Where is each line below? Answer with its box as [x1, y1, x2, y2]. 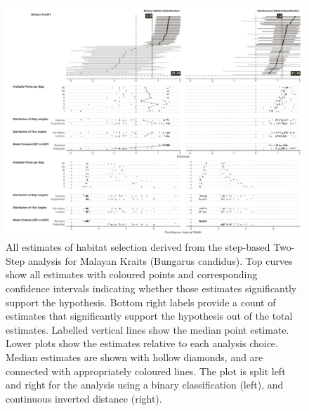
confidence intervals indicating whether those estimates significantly [6, 280, 297, 295]
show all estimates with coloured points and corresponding [6, 267, 258, 282]
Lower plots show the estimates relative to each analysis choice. [6, 336, 278, 351]
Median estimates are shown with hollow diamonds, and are [6, 349, 263, 364]
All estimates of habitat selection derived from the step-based [6, 240, 270, 254]
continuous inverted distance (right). [6, 391, 162, 405]
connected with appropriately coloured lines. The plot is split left [6, 363, 286, 378]
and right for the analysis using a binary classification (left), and [6, 377, 284, 392]
